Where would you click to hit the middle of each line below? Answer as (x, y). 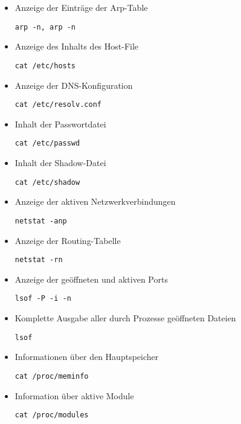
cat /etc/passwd (47, 143)
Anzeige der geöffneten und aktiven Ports (91, 279)
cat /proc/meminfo (52, 376)
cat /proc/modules (52, 415)
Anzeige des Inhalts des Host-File (77, 46)
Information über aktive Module (74, 395)
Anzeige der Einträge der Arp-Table (81, 7)
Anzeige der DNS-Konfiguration (74, 85)
